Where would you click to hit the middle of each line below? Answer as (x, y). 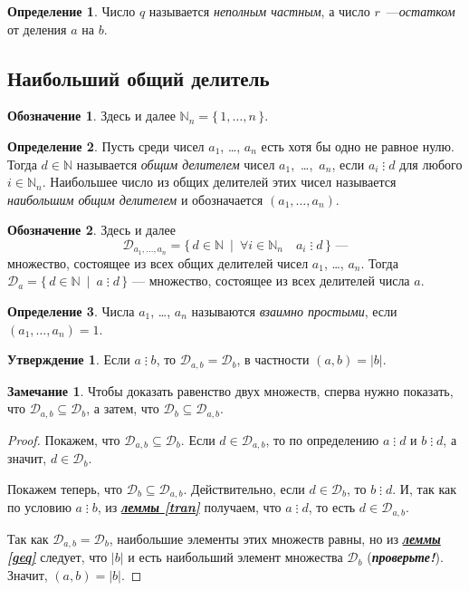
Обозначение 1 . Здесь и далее (91, 116)
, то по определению (322, 439)
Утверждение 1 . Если (69, 359)
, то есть (332, 507)
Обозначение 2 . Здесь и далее (91, 230)
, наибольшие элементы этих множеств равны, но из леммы (275, 538)
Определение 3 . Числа (71, 311)
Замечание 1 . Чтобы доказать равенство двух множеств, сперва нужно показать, (230, 390)
